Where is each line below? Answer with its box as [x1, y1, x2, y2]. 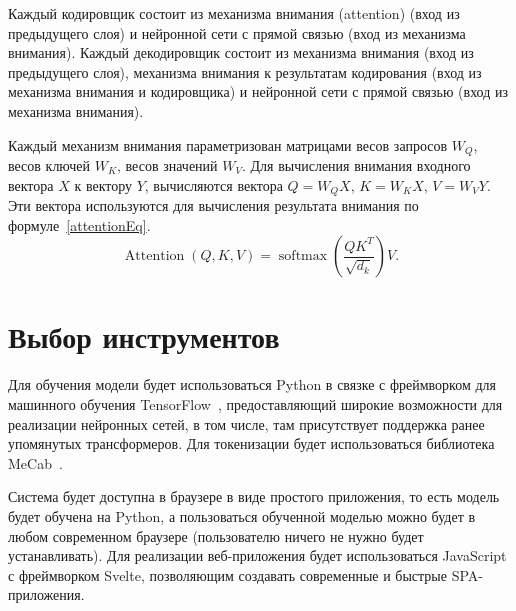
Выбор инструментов [8, 316, 280, 357]
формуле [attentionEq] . [8, 214, 151, 235]
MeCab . [8, 452, 63, 473]
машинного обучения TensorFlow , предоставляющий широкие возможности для [8, 393, 503, 414]
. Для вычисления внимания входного [241, 155, 471, 176]
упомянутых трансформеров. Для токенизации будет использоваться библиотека [8, 433, 495, 454]
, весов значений [117, 155, 218, 176]
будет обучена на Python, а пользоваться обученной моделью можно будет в [8, 505, 476, 526]
